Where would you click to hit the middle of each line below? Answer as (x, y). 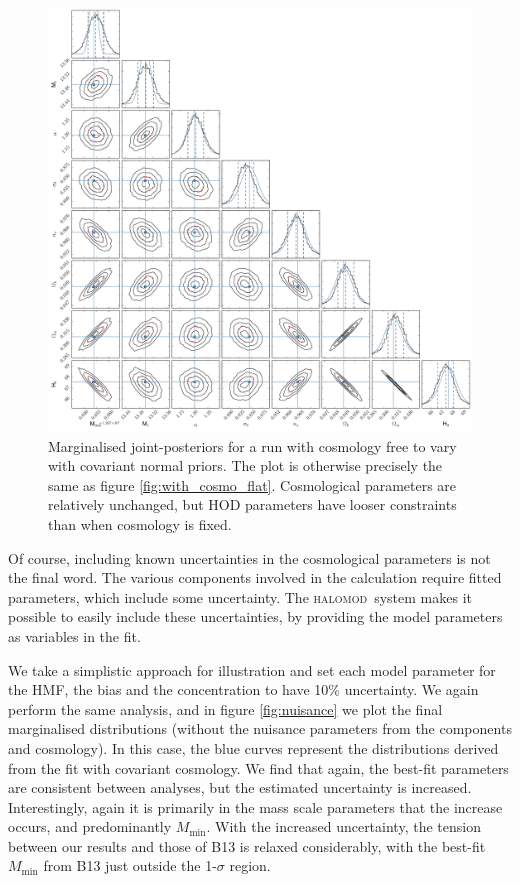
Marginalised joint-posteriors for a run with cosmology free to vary (252, 445)
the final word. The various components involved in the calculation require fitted (255, 577)
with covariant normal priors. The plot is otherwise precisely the (245, 465)
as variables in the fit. (74, 635)
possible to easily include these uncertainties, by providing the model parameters (255, 616)
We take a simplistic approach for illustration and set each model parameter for (252, 669)
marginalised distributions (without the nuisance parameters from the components (260, 728)
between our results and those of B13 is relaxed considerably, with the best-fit (247, 845)
